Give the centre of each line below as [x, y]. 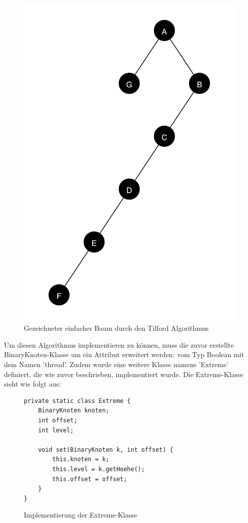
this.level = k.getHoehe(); [99, 469]
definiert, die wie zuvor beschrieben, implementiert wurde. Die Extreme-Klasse [124, 374]
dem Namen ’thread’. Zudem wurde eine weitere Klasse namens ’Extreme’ [116, 364]
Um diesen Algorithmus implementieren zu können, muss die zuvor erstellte [119, 344]
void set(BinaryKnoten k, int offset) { [106, 450]
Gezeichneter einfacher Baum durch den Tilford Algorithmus [116, 328]
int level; [56, 430]
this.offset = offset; [90, 479]
